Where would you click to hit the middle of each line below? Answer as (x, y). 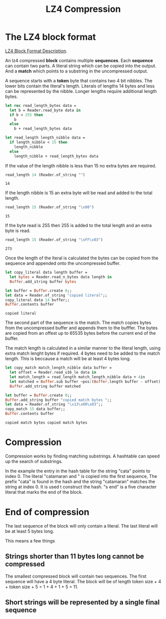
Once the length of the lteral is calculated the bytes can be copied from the (82, 258)
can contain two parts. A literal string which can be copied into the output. (81, 66)
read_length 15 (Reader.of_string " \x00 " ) (50, 207)
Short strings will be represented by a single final (83, 602)
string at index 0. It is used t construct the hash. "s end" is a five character (81, 487)
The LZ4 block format (51, 37)
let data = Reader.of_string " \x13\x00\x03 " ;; (54, 404)
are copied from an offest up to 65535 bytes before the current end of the (81, 333)
